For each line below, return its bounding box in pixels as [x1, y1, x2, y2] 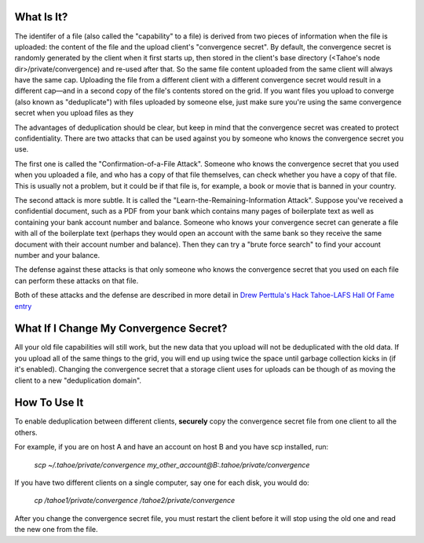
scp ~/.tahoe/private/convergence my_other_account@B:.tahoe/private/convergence [34, 460, 310, 469]
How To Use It [14, 396, 84, 409]
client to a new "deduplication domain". [14, 376, 141, 385]
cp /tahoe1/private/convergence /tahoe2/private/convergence [34, 496, 236, 505]
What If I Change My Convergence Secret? [14, 322, 228, 336]
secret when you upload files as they [14, 108, 133, 118]
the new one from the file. [14, 525, 98, 534]
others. [14, 427, 38, 437]
